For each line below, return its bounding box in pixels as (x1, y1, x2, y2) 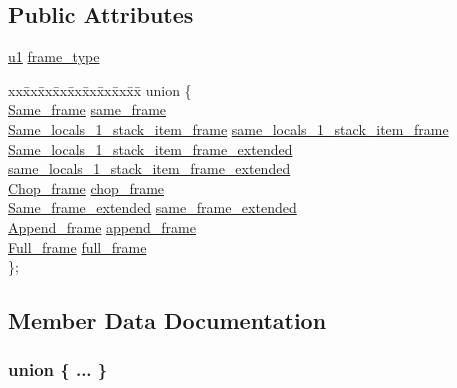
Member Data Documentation (8, 305, 327, 336)
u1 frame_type (8, 46, 100, 67)
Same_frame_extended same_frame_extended (8, 197, 297, 218)
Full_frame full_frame (8, 236, 147, 257)
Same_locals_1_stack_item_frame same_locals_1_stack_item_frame (8, 118, 449, 139)
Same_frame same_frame (8, 99, 167, 120)
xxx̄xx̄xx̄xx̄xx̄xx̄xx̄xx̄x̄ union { (8, 79, 192, 100)
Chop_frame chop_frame (8, 177, 165, 198)
